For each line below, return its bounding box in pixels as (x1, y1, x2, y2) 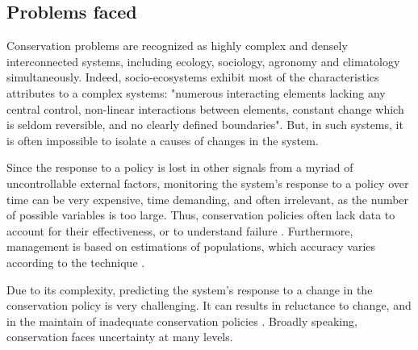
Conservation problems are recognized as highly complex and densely (6, 37, 348, 54)
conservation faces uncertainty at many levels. (6, 328, 233, 345)
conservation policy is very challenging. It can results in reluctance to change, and (6, 297, 412, 314)
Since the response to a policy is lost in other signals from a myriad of (6, 159, 353, 176)
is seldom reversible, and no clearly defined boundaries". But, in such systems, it (6, 116, 403, 133)
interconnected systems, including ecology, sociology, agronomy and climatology (6, 52, 400, 69)
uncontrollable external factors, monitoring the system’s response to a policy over (6, 174, 409, 191)
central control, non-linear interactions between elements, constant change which (6, 100, 404, 117)
